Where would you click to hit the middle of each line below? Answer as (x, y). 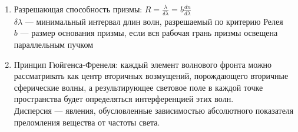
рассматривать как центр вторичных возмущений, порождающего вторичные (151, 76)
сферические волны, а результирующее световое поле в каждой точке (138, 87)
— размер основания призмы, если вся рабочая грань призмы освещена (149, 33)
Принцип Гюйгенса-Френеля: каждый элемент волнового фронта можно (143, 64)
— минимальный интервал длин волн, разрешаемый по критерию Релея (154, 21)
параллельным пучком (54, 44)
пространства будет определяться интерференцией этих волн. (124, 99)
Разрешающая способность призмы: (78, 9)
